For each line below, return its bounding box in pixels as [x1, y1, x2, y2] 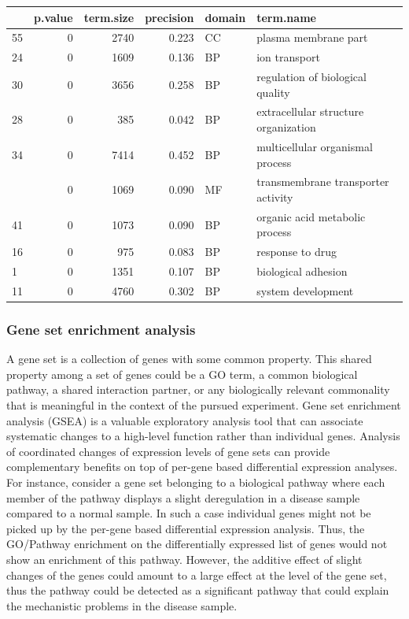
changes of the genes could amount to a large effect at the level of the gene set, [6, 566, 387, 583]
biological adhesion [256, 263, 348, 280]
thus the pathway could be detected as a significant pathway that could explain [6, 582, 389, 599]
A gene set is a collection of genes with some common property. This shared [6, 350, 372, 367]
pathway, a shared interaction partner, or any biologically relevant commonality [6, 381, 390, 398]
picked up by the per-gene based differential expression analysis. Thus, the [6, 520, 365, 536]
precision [145, 9, 194, 25]
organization [256, 119, 316, 135]
